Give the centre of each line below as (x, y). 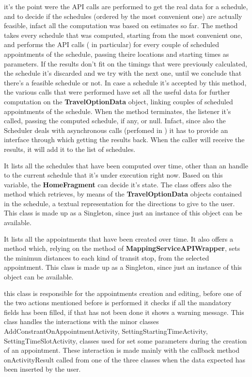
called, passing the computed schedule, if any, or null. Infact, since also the (115, 121)
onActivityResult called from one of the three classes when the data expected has (125, 359)
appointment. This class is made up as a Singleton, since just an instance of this (123, 267)
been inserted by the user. (42, 369)
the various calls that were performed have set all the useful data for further (117, 92)
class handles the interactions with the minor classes (81, 321)
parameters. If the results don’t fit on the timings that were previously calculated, (126, 63)
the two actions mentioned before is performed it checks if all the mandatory (118, 303)
